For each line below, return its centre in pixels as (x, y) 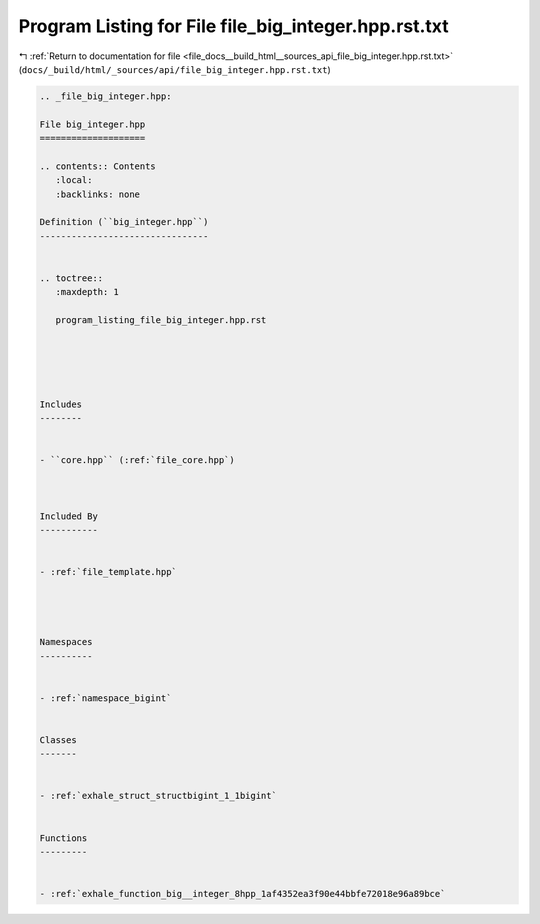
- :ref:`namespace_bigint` (105, 698)
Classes (58, 739)
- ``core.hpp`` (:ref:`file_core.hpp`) (137, 460)
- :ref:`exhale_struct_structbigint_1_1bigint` (158, 796)
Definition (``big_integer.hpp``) (124, 222)
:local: (74, 180)
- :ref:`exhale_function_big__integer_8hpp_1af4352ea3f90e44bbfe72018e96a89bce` (242, 894)
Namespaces (66, 642)
